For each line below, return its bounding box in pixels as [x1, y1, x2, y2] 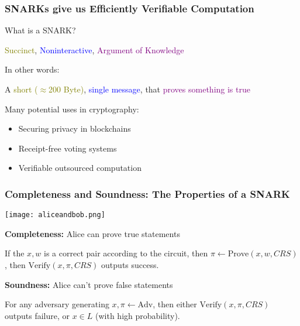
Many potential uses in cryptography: [5, 102, 139, 115]
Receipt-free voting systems [18, 142, 117, 154]
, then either [153, 298, 197, 310]
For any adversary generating [5, 298, 109, 310]
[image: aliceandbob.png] [5, 211, 105, 219]
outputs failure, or [5, 309, 70, 321]
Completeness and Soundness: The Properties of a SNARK [5, 186, 290, 201]
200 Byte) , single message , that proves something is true [49, 83, 250, 95]
